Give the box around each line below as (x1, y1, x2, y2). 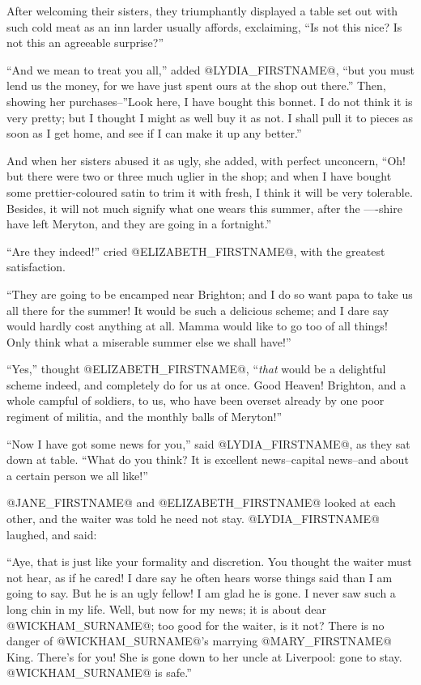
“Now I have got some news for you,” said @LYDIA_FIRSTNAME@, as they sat (6, 435, 410, 452)
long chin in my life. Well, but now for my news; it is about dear (6, 601, 326, 617)
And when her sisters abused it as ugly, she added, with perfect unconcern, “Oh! (6, 151, 406, 168)
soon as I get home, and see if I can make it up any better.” (6, 125, 302, 142)
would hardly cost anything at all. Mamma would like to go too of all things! (6, 317, 388, 334)
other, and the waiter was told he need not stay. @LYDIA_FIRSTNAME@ (6, 510, 380, 527)
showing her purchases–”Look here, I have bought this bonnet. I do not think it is (6, 92, 413, 109)
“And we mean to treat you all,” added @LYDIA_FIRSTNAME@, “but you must (6, 61, 415, 78)
